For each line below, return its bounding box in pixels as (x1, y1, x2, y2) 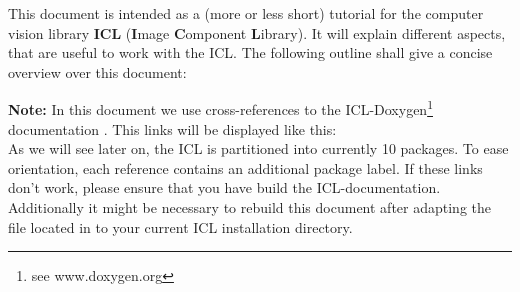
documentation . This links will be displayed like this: (8, 118, 337, 139)
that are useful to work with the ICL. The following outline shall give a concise (8, 42, 493, 63)
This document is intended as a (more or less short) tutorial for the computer (8, 3, 484, 23)
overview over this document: (8, 61, 187, 82)
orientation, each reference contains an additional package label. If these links (8, 157, 483, 178)
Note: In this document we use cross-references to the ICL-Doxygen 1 (8, 96, 433, 120)
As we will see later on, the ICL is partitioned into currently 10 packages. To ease (8, 138, 509, 159)
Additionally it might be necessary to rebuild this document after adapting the (8, 197, 491, 217)
